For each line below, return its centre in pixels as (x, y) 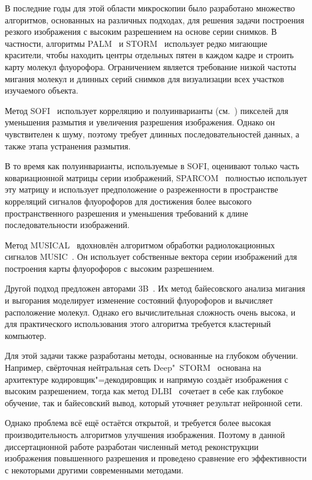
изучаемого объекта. (42, 90)
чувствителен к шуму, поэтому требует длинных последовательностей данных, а (152, 133)
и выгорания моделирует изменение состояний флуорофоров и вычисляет (139, 300)
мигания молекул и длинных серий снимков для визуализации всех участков (145, 78)
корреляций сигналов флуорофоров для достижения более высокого (128, 201)
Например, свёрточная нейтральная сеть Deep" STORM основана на (133, 367)
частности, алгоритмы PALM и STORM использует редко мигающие (136, 43)
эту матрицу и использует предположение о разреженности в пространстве (142, 189)
